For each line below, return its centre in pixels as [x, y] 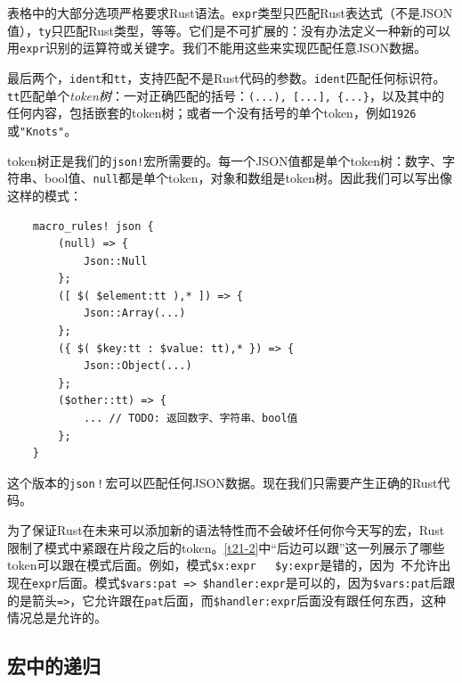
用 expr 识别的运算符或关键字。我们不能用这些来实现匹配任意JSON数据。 [217, 48]
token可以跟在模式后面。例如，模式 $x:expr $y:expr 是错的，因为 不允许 [223, 565]
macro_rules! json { [93, 226]
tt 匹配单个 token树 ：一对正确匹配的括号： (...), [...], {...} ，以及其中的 [226, 95]
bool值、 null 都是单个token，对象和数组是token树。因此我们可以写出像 [248, 178]
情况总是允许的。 [57, 617]
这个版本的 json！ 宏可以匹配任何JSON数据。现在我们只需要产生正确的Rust [223, 482]
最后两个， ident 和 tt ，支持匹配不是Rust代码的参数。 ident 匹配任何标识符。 [227, 77]
